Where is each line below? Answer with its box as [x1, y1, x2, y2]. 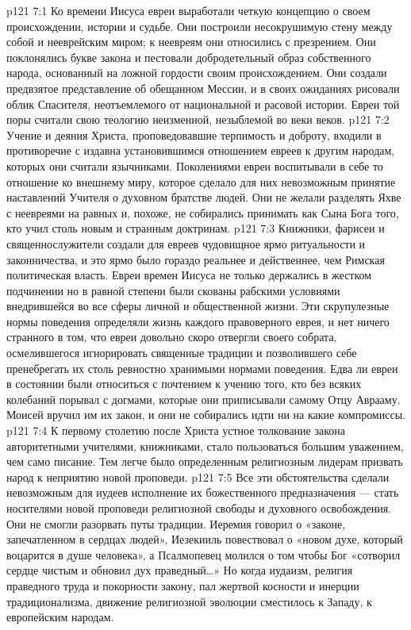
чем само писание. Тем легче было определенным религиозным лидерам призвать [6, 453, 403, 470]
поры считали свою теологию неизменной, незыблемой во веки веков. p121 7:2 [6, 111, 390, 128]
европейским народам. [6, 609, 114, 625]
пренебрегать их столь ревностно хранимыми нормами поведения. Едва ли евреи [6, 359, 398, 376]
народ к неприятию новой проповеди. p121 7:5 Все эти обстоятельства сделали [6, 468, 390, 485]
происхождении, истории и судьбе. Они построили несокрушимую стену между [6, 17, 393, 34]
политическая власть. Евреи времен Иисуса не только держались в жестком [6, 267, 372, 283]
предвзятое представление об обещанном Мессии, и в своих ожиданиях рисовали [6, 79, 400, 96]
